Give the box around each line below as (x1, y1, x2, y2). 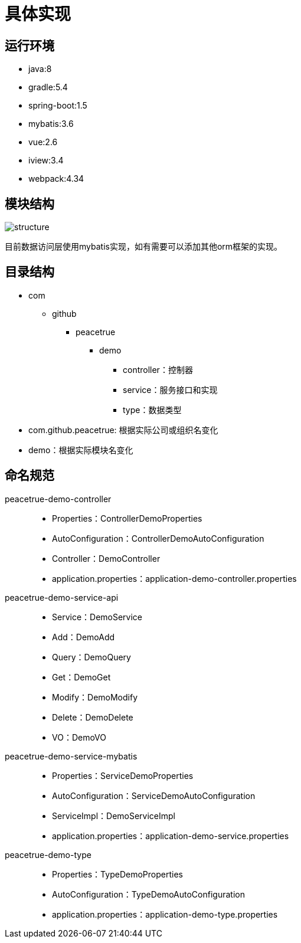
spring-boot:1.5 (28, 100, 87, 111)
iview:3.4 (28, 155, 64, 166)
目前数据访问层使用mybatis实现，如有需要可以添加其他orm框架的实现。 (5, 241, 283, 252)
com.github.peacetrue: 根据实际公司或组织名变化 (28, 424, 218, 435)
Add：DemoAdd (52, 631, 115, 642)
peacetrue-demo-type (5, 849, 91, 860)
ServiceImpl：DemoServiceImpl (52, 810, 176, 821)
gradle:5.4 (28, 82, 68, 93)
